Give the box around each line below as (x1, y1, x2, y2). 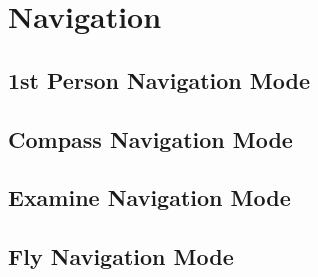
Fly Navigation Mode (8, 241, 234, 272)
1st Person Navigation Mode (8, 64, 310, 95)
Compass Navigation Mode (8, 123, 293, 154)
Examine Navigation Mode (8, 182, 291, 213)
